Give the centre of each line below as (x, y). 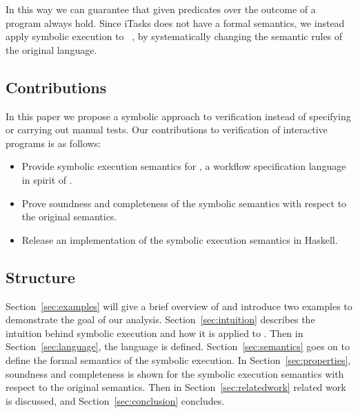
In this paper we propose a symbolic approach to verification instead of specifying (178, 116)
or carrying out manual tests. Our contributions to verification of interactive (167, 129)
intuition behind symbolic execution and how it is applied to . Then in (155, 333)
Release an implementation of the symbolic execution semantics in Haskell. (180, 239)
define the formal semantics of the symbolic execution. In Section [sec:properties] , (178, 359)
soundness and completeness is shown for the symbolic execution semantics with (175, 373)
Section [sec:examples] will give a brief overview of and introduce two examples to (179, 306)
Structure (40, 277)
